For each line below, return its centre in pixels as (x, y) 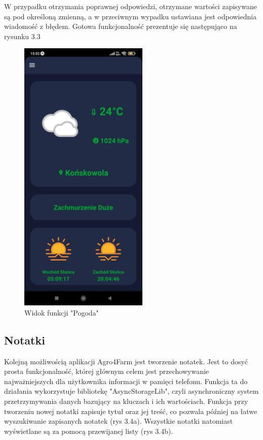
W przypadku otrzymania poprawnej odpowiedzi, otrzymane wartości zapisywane (130, 6)
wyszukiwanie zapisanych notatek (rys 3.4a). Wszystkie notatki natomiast (119, 421)
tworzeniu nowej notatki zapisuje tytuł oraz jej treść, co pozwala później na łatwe (131, 411)
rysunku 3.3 (22, 36)
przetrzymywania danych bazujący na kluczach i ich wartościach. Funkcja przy (126, 401)
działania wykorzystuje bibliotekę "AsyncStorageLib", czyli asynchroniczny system (131, 391)
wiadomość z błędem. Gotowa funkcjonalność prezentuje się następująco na (121, 26)
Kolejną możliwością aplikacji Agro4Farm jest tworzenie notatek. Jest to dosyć (126, 361)
